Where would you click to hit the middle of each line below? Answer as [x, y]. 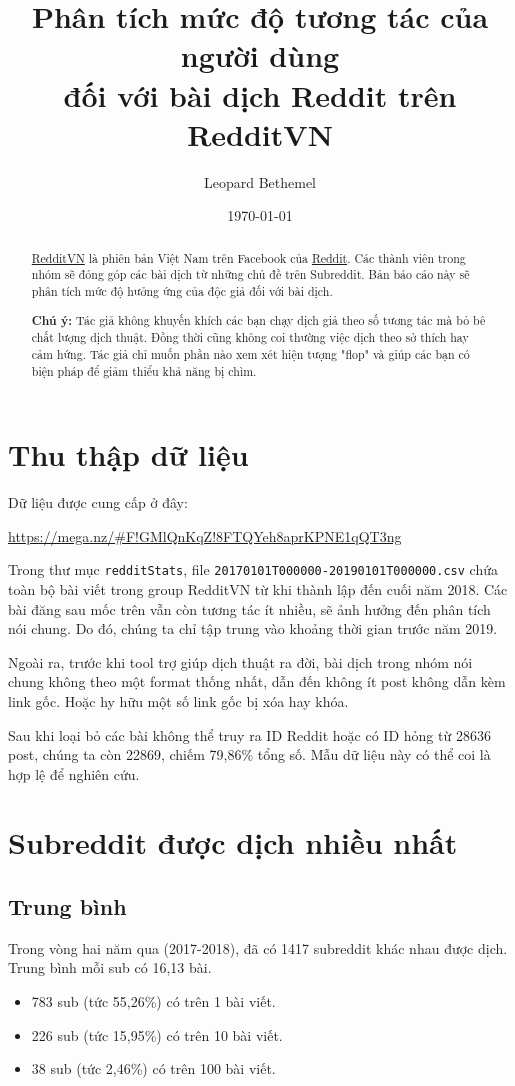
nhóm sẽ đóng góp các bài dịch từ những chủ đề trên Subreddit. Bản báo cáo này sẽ [250, 274]
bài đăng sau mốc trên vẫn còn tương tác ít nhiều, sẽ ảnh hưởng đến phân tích [249, 608]
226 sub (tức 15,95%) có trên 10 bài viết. [157, 1034]
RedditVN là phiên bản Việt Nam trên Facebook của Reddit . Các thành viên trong [248, 257]
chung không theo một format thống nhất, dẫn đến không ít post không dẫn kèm [257, 681]
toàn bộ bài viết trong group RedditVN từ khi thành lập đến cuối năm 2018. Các [258, 588]
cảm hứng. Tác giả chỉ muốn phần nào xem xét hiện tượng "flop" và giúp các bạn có [250, 353]
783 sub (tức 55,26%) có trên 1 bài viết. [153, 1001]
